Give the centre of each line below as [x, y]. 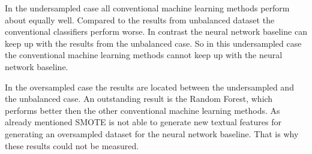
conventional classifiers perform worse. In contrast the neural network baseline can [156, 31]
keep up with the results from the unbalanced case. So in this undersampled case [153, 43]
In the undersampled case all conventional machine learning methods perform [147, 8]
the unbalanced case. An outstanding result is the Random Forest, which [139, 99]
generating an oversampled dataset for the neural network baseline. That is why [152, 133]
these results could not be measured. [72, 145]
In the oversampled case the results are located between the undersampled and [149, 87]
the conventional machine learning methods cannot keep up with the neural [144, 55]
